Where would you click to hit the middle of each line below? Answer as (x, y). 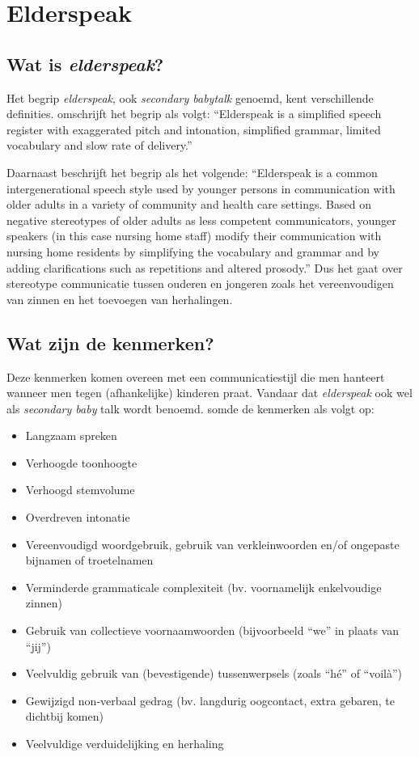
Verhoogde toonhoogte (81, 462)
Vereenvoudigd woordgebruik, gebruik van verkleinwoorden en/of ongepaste (212, 544)
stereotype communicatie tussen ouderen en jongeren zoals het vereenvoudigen (200, 283)
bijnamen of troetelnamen (89, 560)
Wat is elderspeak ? (85, 63)
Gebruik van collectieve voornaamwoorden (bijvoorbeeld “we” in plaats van (212, 630)
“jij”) (38, 646)
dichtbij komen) (64, 716)
